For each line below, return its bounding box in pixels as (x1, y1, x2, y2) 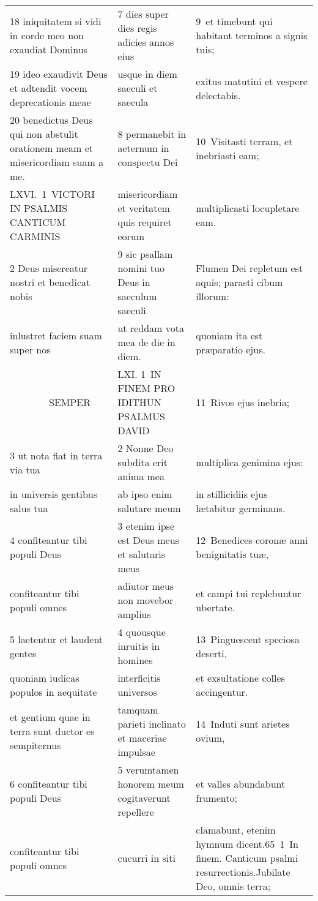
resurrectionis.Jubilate (196, 865, 290, 879)
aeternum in (117, 141, 169, 155)
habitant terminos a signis (196, 28, 308, 42)
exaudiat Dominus (10, 42, 87, 56)
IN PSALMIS (10, 201, 68, 215)
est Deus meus (117, 533, 179, 547)
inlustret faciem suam (10, 328, 102, 342)
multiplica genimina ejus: (196, 455, 303, 469)
